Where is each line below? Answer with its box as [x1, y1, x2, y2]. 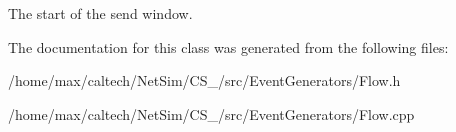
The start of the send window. [8, 3, 193, 23]
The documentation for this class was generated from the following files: [8, 36, 449, 57]
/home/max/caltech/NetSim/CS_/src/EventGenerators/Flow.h [8, 70, 401, 91]
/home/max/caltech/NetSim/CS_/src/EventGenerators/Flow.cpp [8, 103, 415, 124]
